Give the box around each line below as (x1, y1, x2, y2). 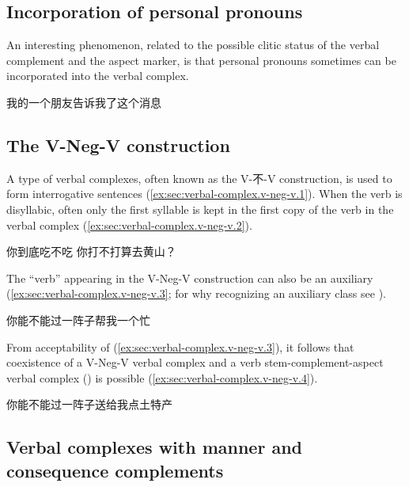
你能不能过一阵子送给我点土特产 (6, 396, 172, 413)
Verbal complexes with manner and (6, 435, 302, 459)
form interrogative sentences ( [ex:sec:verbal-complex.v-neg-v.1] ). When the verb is (6, 185, 403, 202)
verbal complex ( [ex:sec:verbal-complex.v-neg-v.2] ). (6, 216, 252, 233)
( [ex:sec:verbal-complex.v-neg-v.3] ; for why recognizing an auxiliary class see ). (6, 285, 386, 302)
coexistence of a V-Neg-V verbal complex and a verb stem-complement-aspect (6, 354, 384, 371)
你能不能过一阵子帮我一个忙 (6, 311, 150, 328)
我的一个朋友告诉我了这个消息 (6, 93, 161, 110)
